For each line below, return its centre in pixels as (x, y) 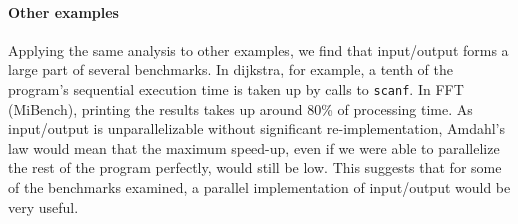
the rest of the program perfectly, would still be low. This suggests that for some (255, 167)
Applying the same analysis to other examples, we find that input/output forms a (258, 49)
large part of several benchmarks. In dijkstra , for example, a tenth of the (231, 69)
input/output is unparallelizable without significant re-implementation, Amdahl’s (256, 128)
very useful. (43, 206)
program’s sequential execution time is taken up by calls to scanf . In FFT (236, 88)
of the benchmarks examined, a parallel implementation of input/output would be (259, 187)
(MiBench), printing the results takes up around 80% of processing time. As (240, 108)
